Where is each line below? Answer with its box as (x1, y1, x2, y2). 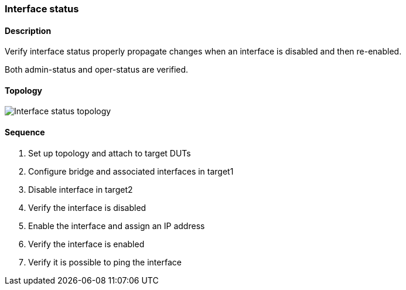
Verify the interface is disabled (28, 202, 146, 213)
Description (5, 25, 52, 36)
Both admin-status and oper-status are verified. (5, 64, 189, 75)
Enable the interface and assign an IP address (28, 220, 205, 231)
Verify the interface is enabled (28, 238, 145, 249)
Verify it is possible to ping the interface (28, 257, 182, 267)
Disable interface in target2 (28, 184, 133, 195)
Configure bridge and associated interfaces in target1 (28, 166, 234, 176)
